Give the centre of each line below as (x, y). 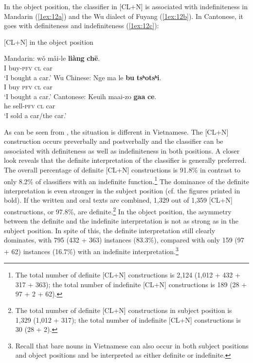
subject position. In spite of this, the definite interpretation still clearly (110, 230)
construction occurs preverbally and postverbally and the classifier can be (114, 141)
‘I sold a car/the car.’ (35, 115)
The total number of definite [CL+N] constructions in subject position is (124, 310)
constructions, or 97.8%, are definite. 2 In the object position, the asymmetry (118, 210)
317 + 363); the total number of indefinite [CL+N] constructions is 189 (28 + (131, 284)
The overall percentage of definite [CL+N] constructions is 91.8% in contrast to (122, 169)
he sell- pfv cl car (30, 106)
